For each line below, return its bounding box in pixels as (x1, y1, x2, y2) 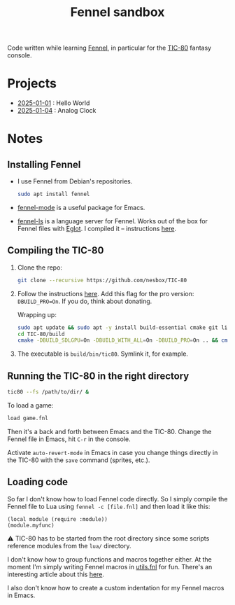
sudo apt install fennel (17, 190, 90, 198)
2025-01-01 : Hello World (17, 99, 90, 107)
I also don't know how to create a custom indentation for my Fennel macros (7, 583, 225, 592)
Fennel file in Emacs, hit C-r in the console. (7, 435, 131, 443)
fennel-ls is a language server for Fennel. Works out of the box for (17, 217, 208, 225)
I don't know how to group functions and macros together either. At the (7, 555, 212, 564)
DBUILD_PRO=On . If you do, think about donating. (17, 297, 152, 305)
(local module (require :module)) (7, 515, 108, 522)
